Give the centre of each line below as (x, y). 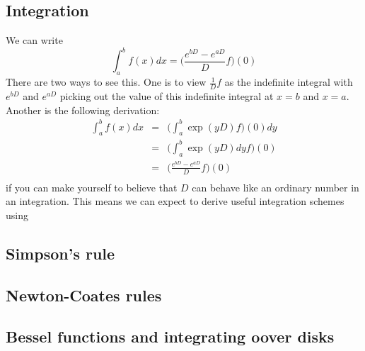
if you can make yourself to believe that (92, 187)
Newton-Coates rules (84, 295)
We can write (34, 40)
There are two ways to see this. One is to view (106, 82)
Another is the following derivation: (83, 110)
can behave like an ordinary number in (276, 187)
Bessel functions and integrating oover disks (170, 336)
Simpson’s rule (60, 253)
